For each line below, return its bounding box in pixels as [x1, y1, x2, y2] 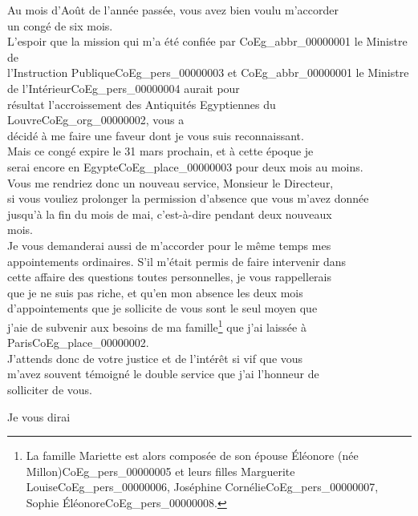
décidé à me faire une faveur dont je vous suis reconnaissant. [7, 127, 304, 143]
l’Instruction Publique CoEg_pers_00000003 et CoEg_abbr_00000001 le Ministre [7, 64, 409, 81]
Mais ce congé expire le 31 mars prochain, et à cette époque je [7, 143, 314, 159]
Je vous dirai [7, 408, 71, 425]
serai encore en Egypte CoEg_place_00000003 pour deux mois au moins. [7, 158, 363, 175]
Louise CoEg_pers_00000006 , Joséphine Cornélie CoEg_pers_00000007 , [26, 478, 379, 495]
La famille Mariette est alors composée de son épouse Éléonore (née [26, 447, 359, 464]
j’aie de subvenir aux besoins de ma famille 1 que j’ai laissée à [7, 316, 306, 335]
